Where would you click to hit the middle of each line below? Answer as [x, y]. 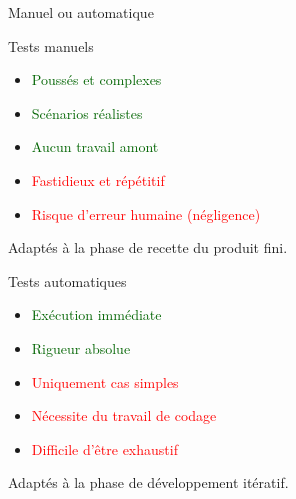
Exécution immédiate [96, 314]
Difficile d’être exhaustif [104, 448]
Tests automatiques [67, 280]
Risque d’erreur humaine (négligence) [146, 213]
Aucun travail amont [95, 146]
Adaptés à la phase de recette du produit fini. [148, 247]
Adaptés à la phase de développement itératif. [148, 482]
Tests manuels [51, 45]
